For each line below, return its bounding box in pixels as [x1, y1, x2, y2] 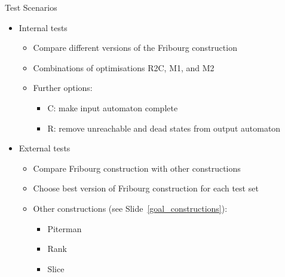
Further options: [33, 81, 93, 94]
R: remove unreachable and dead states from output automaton [47, 121, 281, 134]
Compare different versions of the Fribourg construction [33, 41, 237, 54]
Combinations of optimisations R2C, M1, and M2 [33, 61, 214, 74]
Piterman [47, 222, 82, 235]
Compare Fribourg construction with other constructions [33, 162, 241, 174]
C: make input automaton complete [47, 101, 178, 114]
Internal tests [19, 21, 68, 34]
